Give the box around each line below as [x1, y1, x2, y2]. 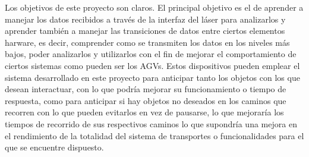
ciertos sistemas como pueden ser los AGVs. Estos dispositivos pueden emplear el [5, 59, 300, 71]
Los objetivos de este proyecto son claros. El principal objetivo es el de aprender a [5, 1, 304, 13]
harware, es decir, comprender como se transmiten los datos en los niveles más [5, 36, 290, 48]
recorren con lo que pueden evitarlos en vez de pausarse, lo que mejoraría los [5, 106, 284, 118]
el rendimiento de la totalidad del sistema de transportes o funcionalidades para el [5, 129, 304, 142]
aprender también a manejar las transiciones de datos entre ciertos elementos [5, 24, 285, 37]
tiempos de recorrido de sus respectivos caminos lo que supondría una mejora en [5, 117, 297, 130]
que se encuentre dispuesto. [5, 141, 104, 153]
